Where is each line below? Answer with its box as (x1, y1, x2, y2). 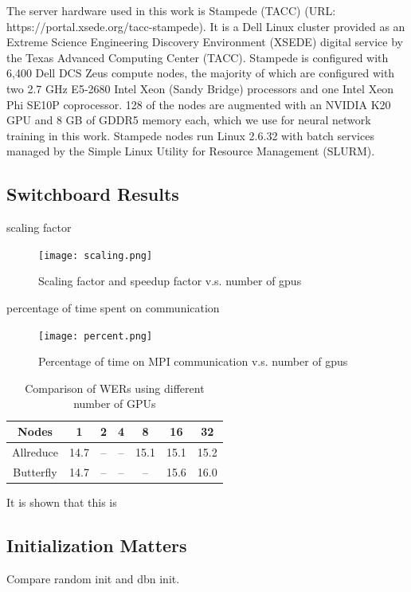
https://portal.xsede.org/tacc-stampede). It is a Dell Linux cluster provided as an (6, 18, 405, 34)
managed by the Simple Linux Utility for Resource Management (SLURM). (6, 143, 375, 159)
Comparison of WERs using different (25, 379, 205, 396)
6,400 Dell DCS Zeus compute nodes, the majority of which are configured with (6, 65, 395, 81)
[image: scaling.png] (38, 249, 153, 261)
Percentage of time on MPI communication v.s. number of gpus (38, 353, 348, 370)
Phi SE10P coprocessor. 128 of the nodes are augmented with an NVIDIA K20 (6, 96, 391, 112)
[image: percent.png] (38, 330, 153, 342)
